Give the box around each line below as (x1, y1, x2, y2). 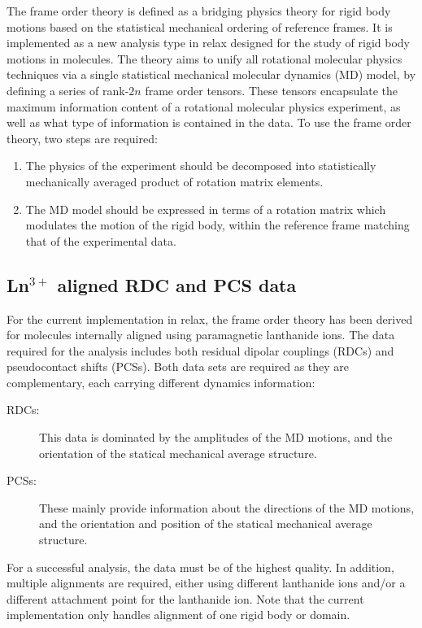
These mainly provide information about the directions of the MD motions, (39, 499, 415, 516)
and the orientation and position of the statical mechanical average (39, 515, 372, 532)
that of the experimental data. (25, 232, 176, 249)
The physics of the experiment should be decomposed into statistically (25, 157, 376, 174)
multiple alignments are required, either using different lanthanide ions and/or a (7, 574, 406, 591)
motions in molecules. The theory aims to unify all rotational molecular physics (7, 50, 402, 67)
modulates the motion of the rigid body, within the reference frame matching (25, 216, 410, 233)
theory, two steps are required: (7, 129, 158, 146)
